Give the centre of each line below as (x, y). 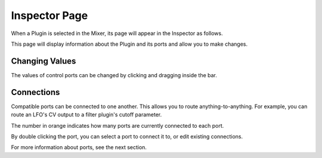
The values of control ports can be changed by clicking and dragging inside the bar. (114, 75)
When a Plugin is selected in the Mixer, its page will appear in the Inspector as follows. (117, 33)
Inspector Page (49, 15)
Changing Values (44, 61)
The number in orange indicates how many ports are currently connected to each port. (117, 125)
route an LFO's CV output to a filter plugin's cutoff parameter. (86, 115)
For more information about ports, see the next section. (79, 147)
